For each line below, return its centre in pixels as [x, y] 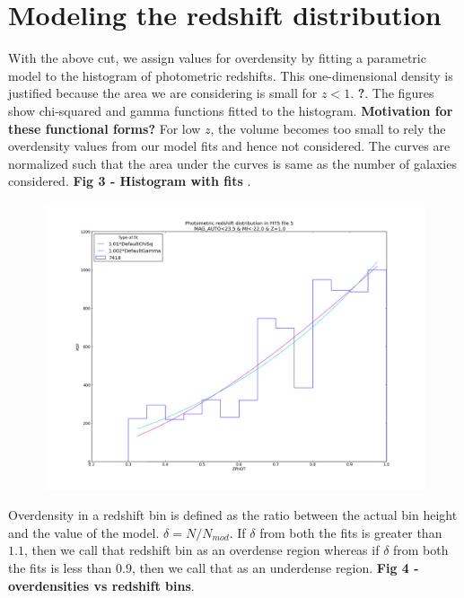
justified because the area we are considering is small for [163, 93]
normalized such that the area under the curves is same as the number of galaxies [232, 163]
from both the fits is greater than [351, 532]
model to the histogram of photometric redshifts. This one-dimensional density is [231, 75]
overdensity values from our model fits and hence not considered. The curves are [229, 146]
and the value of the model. [84, 532]
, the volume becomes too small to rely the [328, 128]
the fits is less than [60, 567]
